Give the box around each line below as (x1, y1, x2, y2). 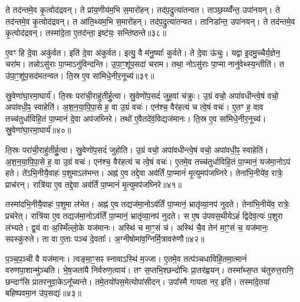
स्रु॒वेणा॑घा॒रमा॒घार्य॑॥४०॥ (5, 124, 71, 136)
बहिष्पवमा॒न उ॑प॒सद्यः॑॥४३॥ (5, 287, 81, 299)
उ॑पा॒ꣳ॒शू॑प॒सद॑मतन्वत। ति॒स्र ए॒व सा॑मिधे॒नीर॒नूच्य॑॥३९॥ (5, 69, 154, 81)
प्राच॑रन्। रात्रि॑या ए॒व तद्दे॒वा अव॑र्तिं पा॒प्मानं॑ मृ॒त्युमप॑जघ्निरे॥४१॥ (5, 178, 182, 190)
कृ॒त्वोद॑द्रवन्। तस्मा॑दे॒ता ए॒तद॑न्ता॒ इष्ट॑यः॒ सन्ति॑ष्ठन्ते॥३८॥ (5, 26, 166, 39)
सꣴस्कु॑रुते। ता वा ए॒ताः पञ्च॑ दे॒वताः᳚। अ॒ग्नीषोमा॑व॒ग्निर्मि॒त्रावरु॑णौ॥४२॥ (5, 233, 205, 245)
